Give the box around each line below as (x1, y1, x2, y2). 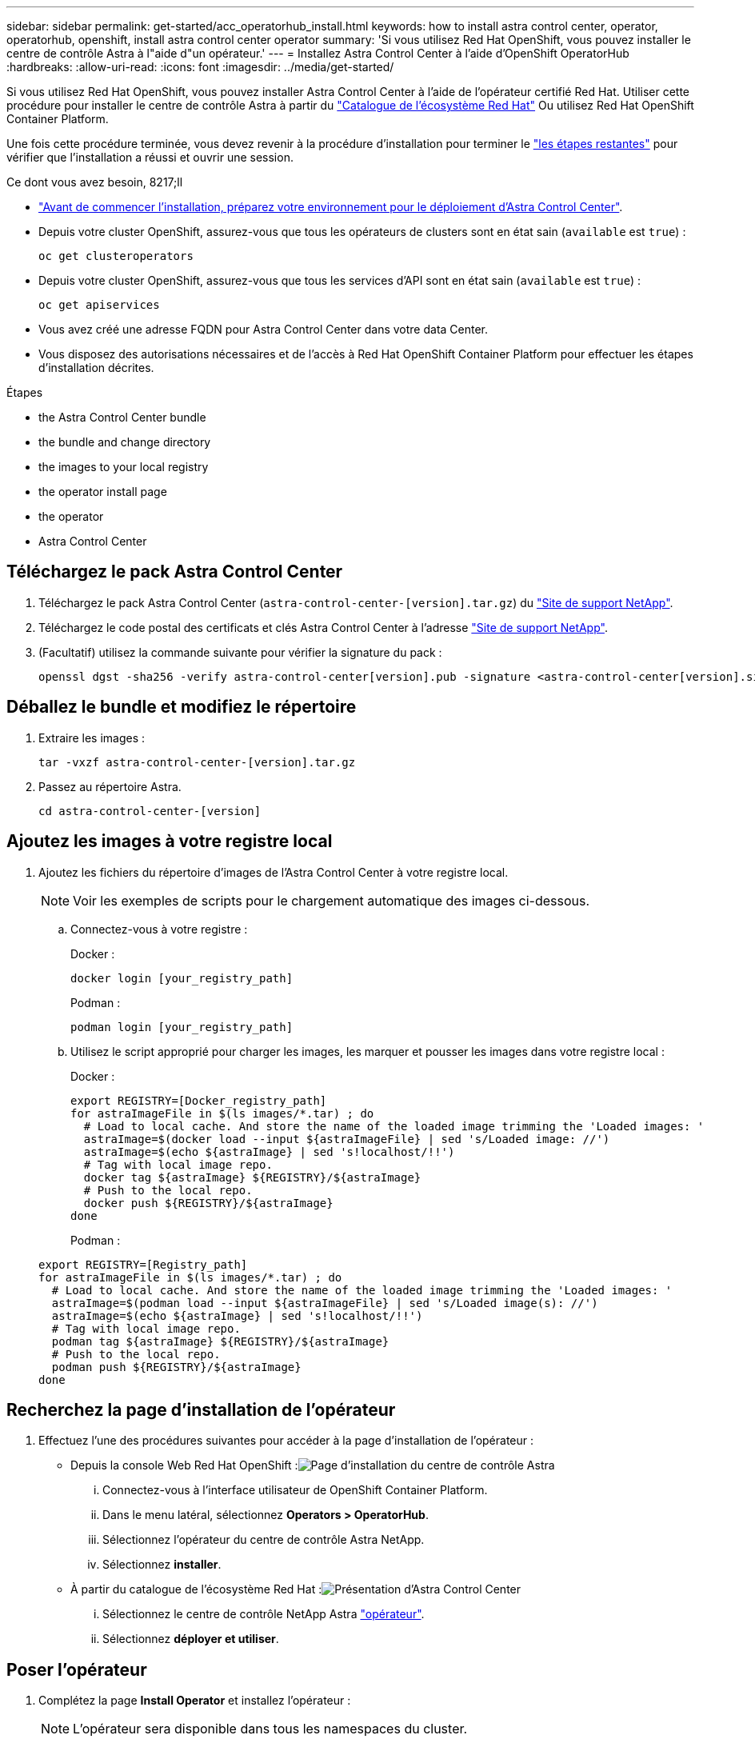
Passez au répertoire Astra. (38, 779, 182, 794)
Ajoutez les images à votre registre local (6, 831, 333, 852)
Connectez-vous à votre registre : (70, 921, 248, 936)
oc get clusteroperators (38, 250, 194, 262)
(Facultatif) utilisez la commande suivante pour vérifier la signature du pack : (38, 645, 442, 659)
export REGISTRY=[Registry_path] (38, 1257, 248, 1271)
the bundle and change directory (38, 435, 211, 449)
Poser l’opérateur (6, 1659, 147, 1680)
